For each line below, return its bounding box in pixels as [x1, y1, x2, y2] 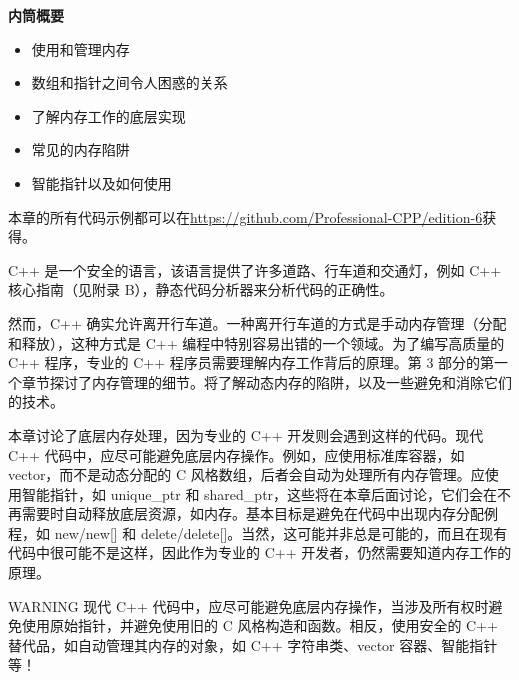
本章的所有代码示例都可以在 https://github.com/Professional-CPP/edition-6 [8, 206, 483, 227]
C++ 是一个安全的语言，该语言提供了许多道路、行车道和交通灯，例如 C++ [8, 259, 502, 280]
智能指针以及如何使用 [31, 172, 172, 193]
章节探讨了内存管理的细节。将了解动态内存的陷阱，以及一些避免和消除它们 [21, 371, 512, 392]
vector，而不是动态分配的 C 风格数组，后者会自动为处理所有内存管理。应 [8, 464, 485, 485]
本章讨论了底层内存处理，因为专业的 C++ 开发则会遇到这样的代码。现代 [8, 424, 484, 445]
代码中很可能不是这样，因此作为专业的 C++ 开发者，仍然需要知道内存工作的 [8, 542, 512, 563]
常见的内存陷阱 [31, 139, 130, 160]
